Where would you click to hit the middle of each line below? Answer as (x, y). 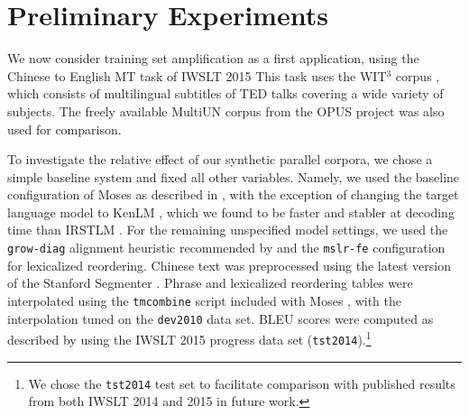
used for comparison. (64, 129)
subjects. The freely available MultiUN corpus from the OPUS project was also (226, 111)
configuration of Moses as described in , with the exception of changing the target (233, 194)
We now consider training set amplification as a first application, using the (213, 58)
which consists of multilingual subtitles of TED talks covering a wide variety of (225, 93)
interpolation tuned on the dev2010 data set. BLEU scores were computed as (221, 318)
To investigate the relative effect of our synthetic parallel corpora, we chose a (220, 159)
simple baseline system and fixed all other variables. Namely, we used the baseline (234, 176)
